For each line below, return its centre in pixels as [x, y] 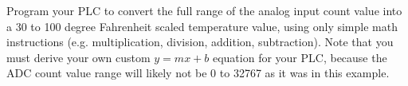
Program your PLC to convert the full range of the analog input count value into [204, 10]
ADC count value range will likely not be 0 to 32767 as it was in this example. [198, 73]
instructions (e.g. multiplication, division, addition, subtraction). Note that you [200, 42]
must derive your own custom [78, 57]
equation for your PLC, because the [300, 57]
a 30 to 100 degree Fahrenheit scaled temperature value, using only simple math [202, 26]
